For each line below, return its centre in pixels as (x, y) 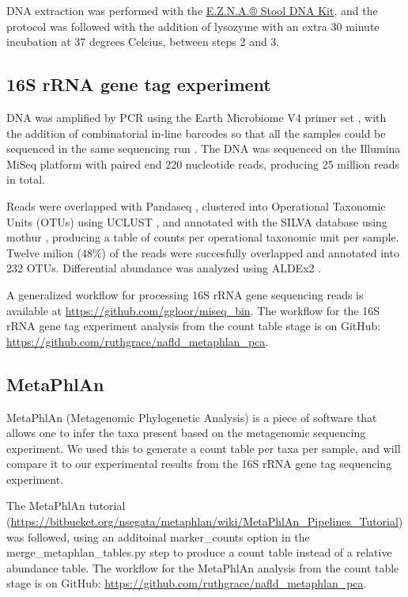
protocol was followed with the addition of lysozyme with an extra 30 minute (193, 26)
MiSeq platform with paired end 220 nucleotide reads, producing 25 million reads (203, 164)
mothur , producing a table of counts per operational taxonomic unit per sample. (203, 237)
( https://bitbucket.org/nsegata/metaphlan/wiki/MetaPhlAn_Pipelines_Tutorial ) (205, 521)
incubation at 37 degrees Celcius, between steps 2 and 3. (143, 42)
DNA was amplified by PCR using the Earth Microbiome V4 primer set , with (196, 117)
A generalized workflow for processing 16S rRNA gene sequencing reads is (185, 294)
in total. (26, 179)
